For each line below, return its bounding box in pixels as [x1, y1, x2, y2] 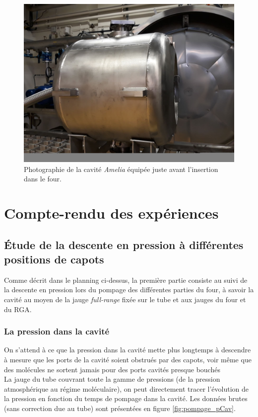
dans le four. [24, 173, 62, 184]
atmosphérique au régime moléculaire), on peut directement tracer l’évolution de [4, 383, 249, 394]
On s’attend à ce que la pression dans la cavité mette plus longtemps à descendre [4, 344, 251, 355]
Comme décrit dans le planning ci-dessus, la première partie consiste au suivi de [4, 274, 248, 285]
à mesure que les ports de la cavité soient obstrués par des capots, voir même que [4, 354, 252, 364]
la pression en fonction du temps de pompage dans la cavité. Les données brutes [4, 393, 248, 404]
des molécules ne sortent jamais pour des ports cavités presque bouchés [4, 364, 220, 374]
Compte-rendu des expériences [4, 202, 219, 223]
